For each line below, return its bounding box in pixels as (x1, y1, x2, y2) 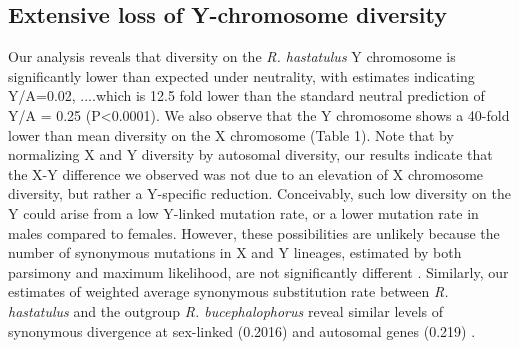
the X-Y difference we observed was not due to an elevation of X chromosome (8, 163, 484, 184)
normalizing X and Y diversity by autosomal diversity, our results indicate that (8, 144, 493, 165)
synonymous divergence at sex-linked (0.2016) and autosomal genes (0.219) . (8, 320, 476, 341)
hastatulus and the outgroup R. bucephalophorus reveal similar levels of (8, 300, 444, 321)
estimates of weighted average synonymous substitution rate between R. (8, 281, 449, 302)
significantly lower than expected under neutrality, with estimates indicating (8, 65, 475, 86)
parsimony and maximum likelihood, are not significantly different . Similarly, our (8, 261, 509, 282)
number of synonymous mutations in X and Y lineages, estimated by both (8, 242, 462, 263)
